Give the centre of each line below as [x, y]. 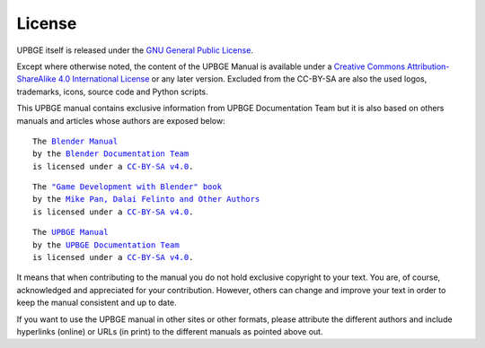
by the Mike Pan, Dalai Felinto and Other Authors [146, 199]
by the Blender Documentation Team [111, 154]
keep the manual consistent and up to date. [97, 303]
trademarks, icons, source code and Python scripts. [112, 91]
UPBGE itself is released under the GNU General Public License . [135, 50]
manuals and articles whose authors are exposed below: [121, 120]
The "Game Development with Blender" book [128, 187]
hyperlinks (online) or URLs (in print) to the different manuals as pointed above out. [170, 331]
